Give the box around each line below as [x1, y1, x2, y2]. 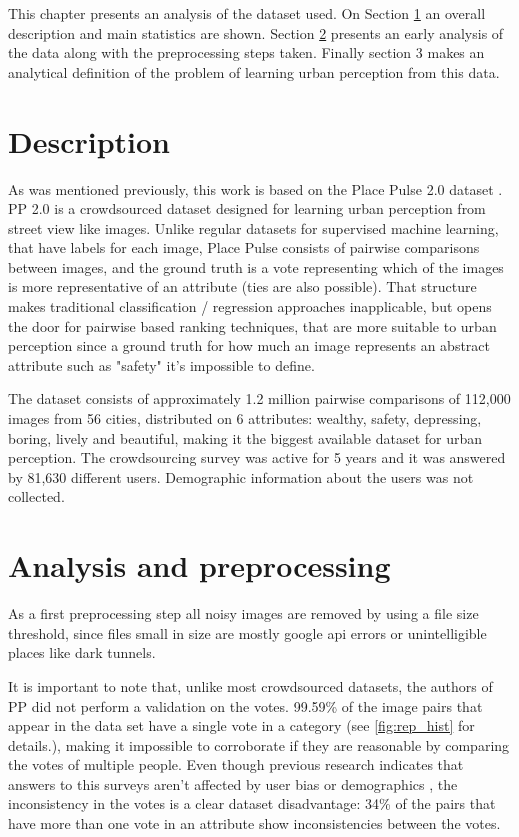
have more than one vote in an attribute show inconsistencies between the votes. [8, 813, 501, 834]
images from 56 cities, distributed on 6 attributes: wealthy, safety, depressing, [8, 408, 482, 429]
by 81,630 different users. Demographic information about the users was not [8, 466, 474, 487]
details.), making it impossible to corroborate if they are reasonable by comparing [8, 734, 510, 755]
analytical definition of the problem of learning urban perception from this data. [8, 61, 500, 82]
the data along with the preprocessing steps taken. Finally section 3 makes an [8, 42, 485, 63]
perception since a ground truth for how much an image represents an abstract [8, 335, 491, 356]
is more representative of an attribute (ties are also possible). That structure [8, 276, 477, 297]
